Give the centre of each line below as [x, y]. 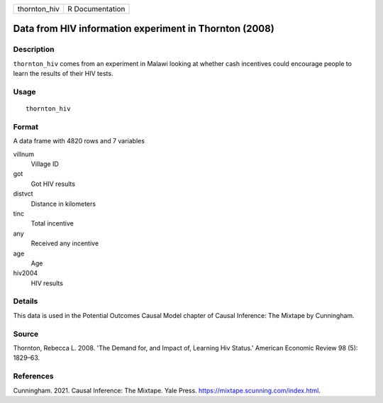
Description [34, 50]
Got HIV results [53, 184]
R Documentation [96, 9]
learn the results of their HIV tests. [63, 74]
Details [26, 302]
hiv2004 [26, 273]
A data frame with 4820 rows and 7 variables [79, 141]
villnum [24, 154]
